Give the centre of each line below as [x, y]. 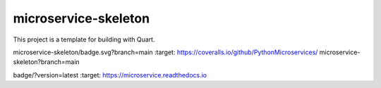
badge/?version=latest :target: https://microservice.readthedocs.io [110, 75]
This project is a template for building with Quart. [84, 39]
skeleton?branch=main [47, 62]
